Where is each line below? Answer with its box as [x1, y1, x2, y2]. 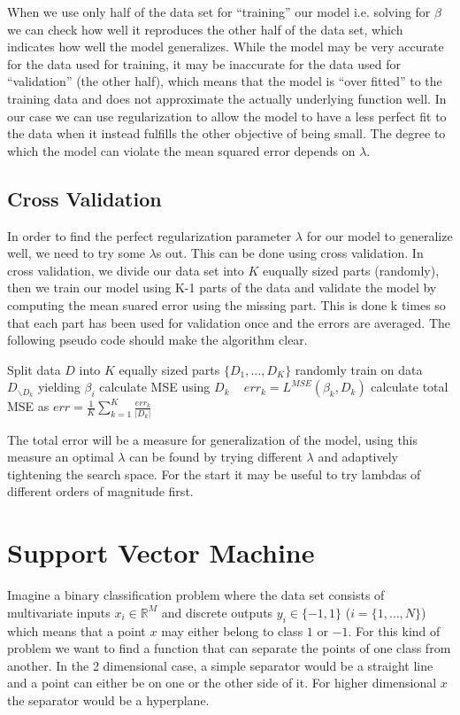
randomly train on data [295, 360, 423, 378]
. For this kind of [348, 621, 441, 640]
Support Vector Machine [7, 534, 315, 571]
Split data [7, 360, 61, 378]
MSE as [7, 397, 50, 416]
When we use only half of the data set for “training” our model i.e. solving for [7, 3, 431, 20]
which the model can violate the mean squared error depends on [7, 141, 356, 159]
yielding [37, 377, 80, 396]
